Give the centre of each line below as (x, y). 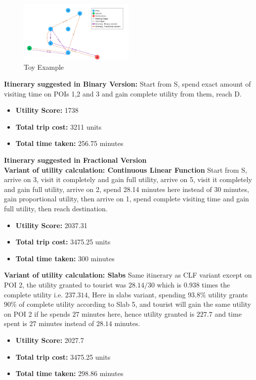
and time (228, 313)
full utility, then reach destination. (56, 208)
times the (216, 284)
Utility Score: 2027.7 (50, 340)
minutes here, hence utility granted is (138, 313)
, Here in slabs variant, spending (137, 294)
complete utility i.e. (33, 294)
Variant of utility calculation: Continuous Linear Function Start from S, (126, 169)
